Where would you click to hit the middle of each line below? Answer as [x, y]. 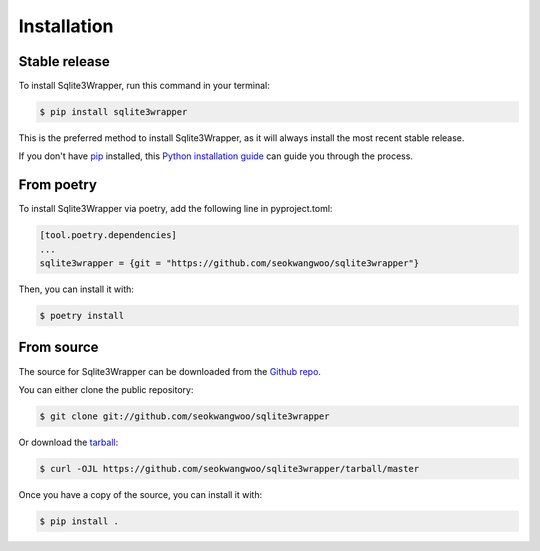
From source [58, 347]
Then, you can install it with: [76, 289]
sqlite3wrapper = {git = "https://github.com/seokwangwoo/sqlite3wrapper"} [229, 263]
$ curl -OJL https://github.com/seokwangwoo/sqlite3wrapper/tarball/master [229, 468]
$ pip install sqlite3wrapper [113, 112]
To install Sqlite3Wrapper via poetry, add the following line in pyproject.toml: [175, 209]
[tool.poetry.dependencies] [108, 235]
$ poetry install [82, 316]
